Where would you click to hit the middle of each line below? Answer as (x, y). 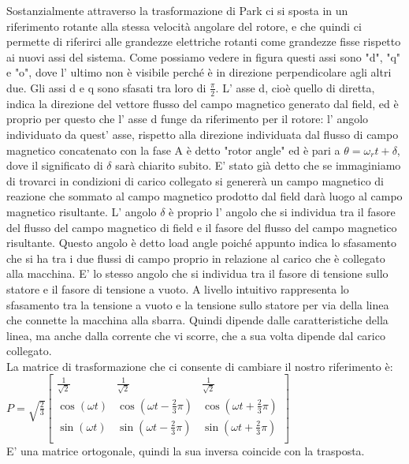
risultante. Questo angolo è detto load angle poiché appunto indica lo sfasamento (202, 243)
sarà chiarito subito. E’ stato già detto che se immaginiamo (258, 165)
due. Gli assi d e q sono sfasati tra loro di (106, 87)
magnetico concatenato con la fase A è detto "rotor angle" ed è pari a (173, 150)
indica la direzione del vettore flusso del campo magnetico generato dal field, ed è (203, 103)
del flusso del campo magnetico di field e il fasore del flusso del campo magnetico (202, 227)
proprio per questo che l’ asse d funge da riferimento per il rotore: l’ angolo (188, 119)
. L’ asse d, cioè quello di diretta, (295, 87)
